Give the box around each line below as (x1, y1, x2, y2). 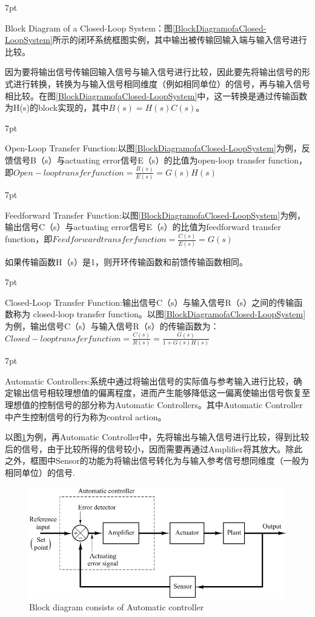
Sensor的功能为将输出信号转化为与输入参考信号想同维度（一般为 (55, 454, 309, 467)
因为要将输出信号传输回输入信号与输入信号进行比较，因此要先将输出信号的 (5, 65, 302, 78)
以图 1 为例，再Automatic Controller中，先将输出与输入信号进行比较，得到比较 (5, 431, 310, 443)
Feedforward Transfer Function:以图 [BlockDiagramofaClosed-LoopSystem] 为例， (5, 208, 306, 221)
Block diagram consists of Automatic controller (29, 601, 204, 613)
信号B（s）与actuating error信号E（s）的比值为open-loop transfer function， (13, 153, 308, 166)
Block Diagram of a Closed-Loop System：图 (5, 21, 173, 34)
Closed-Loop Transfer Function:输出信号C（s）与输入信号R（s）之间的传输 (5, 295, 294, 308)
